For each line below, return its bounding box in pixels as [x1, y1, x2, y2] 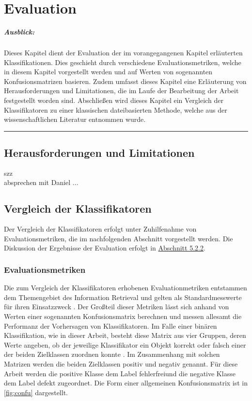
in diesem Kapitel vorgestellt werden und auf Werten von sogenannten [4, 67, 213, 77]
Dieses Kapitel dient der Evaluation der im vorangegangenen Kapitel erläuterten [4, 47, 243, 57]
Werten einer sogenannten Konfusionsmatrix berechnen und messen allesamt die [4, 311, 242, 321]
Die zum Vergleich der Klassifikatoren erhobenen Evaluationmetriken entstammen [4, 283, 247, 293]
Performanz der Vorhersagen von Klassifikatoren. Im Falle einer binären [4, 320, 217, 331]
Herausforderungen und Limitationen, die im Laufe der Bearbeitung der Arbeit [4, 85, 239, 96]
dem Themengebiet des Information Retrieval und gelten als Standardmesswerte [4, 292, 242, 302]
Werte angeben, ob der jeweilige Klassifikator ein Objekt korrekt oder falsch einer [4, 339, 246, 350]
